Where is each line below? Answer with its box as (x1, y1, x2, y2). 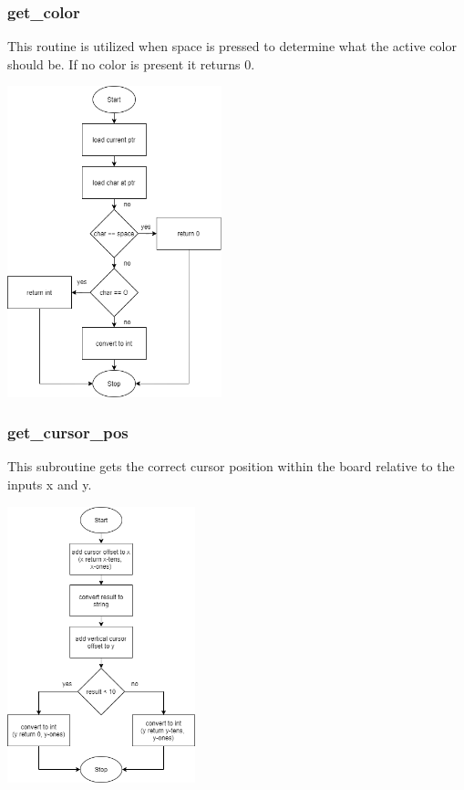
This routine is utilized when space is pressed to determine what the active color (7, 37, 457, 56)
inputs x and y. (7, 474, 92, 493)
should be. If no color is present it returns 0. (7, 54, 255, 73)
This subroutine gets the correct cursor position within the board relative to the (7, 457, 455, 476)
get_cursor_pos (7, 421, 129, 444)
